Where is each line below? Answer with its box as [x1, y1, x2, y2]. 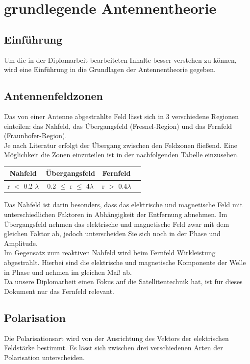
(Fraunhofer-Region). [4, 130, 67, 141]
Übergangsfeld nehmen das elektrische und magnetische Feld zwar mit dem [4, 218, 229, 229]
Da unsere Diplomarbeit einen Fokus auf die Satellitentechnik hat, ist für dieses [4, 276, 243, 287]
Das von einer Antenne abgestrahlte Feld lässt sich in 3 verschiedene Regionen [4, 111, 239, 121]
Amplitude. [4, 238, 38, 248]
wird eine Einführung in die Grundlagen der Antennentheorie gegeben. [4, 64, 216, 74]
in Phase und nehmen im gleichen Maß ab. [4, 267, 132, 277]
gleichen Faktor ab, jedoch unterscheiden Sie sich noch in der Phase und [4, 228, 221, 239]
